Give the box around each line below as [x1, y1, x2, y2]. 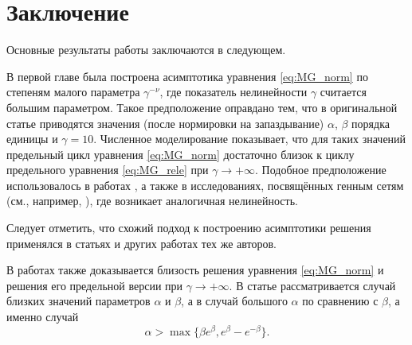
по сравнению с [302, 293, 379, 309]
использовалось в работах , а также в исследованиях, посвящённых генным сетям [6, 176, 404, 193]
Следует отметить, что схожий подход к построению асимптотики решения [6, 219, 371, 236]
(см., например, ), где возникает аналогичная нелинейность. [6, 192, 298, 209]
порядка [351, 114, 390, 131]
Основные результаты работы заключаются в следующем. [6, 41, 286, 58]
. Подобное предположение [255, 161, 386, 178]
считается [320, 83, 367, 100]
